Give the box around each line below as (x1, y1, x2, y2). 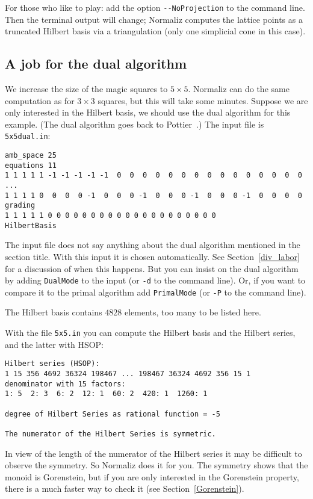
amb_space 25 (5, 151, 57, 160)
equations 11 (5, 161, 57, 170)
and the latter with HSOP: (5, 338, 104, 350)
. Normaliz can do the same (188, 82, 290, 95)
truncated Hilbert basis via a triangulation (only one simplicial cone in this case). (5, 25, 306, 37)
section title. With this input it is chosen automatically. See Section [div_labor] (5, 250, 300, 262)
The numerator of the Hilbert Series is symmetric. (5, 429, 216, 438)
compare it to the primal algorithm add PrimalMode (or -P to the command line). (5, 285, 306, 298)
